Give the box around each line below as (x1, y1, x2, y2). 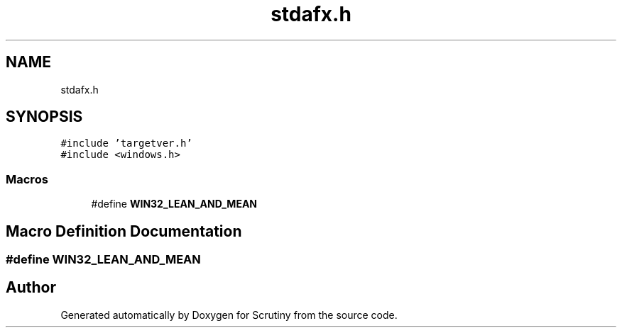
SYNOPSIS (6, 108, 83, 126)
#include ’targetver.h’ (60, 137, 192, 149)
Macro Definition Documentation (6, 222, 242, 240)
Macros (6, 171, 48, 186)
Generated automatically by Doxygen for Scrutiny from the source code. (60, 308, 398, 321)
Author (6, 278, 56, 297)
